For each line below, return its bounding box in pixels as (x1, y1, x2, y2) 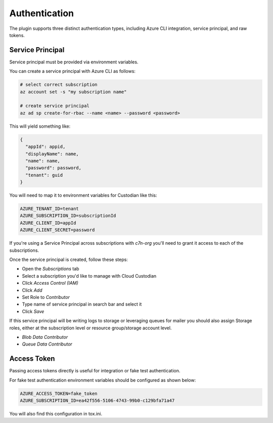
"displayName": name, (25, 151, 79, 157)
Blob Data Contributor (22, 334, 68, 340)
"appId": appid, (25, 144, 66, 149)
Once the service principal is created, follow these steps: (9, 256, 128, 262)
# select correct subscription (20, 82, 98, 88)
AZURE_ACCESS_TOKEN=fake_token (20, 391, 98, 396)
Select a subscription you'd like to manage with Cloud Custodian (22, 273, 157, 279)
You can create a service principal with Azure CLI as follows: (9, 68, 136, 74)
